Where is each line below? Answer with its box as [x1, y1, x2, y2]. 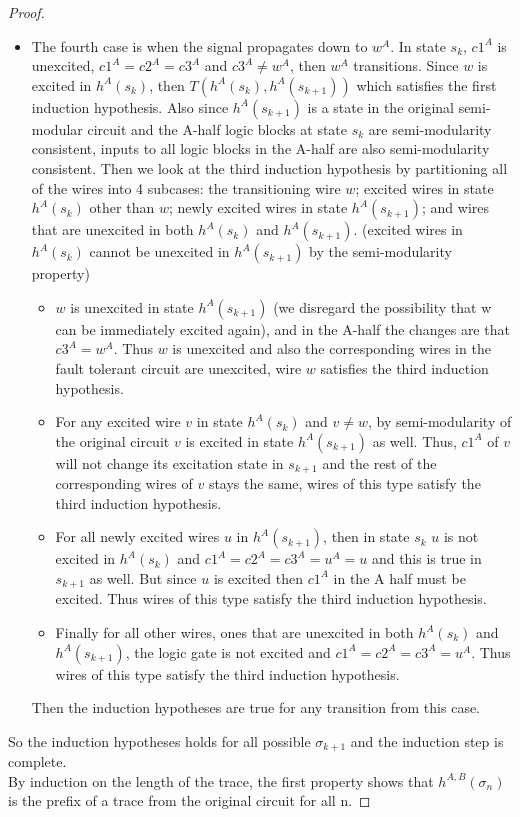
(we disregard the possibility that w [273, 296, 492, 317]
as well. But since [89, 567, 197, 588]
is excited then [213, 567, 304, 588]
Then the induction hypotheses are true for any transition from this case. [31, 697, 481, 718]
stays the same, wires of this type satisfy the [208, 473, 481, 494]
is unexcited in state [70, 296, 194, 317]
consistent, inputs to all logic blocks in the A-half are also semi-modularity [31, 138, 490, 159]
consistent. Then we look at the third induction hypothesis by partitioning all [31, 157, 508, 178]
